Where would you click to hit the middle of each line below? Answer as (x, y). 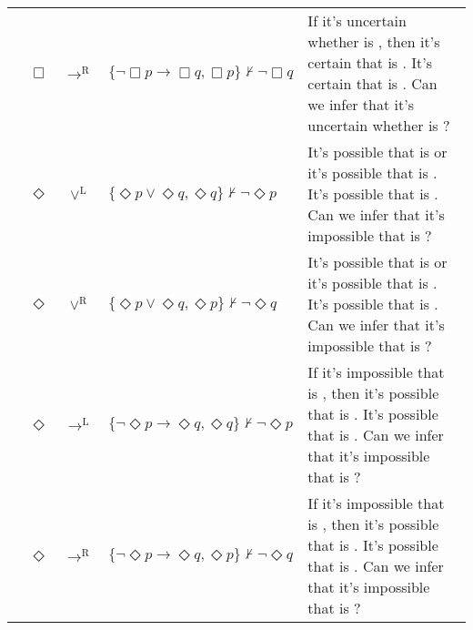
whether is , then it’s (374, 41)
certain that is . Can (372, 83)
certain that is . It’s (370, 62)
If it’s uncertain (357, 20)
